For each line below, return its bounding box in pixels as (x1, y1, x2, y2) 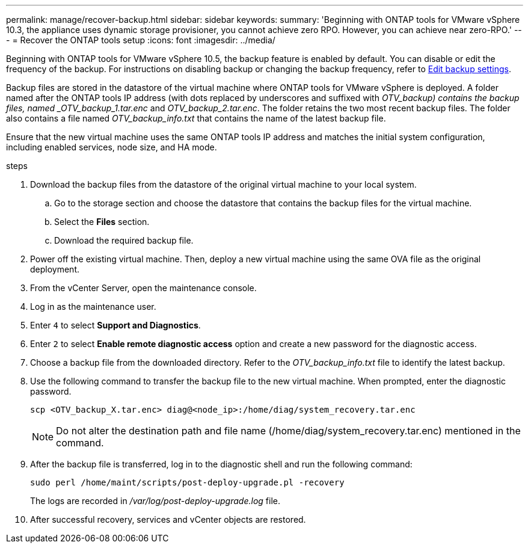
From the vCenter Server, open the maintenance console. (30, 283, 257, 293)
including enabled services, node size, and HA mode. (6, 142, 217, 152)
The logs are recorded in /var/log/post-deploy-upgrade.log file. (30, 496, 280, 506)
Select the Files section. (54, 217, 150, 227)
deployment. (30, 264, 79, 274)
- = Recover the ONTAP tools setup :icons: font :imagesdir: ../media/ (6, 35, 275, 45)
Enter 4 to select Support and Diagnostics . (30, 320, 201, 330)
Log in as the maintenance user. (30, 301, 156, 312)
